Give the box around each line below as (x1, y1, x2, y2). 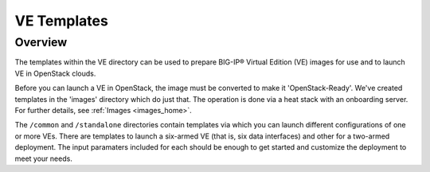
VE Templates (14, 12, 109, 29)
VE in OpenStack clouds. (14, 68, 96, 78)
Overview (14, 35, 68, 49)
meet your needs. (14, 154, 73, 163)
